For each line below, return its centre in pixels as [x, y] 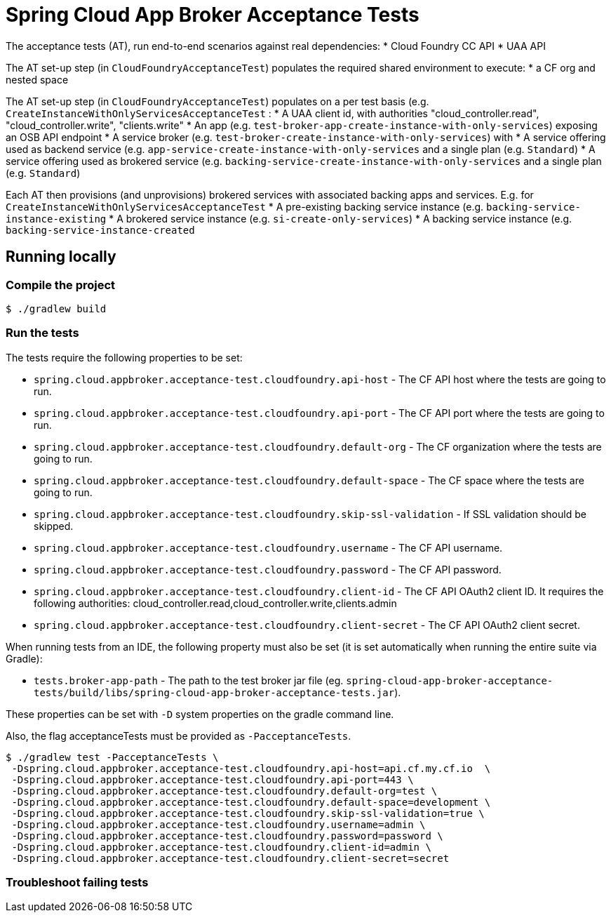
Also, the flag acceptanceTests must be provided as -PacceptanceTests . [179, 736]
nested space [37, 79]
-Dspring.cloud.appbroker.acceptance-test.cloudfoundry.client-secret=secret [230, 858]
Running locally [61, 257]
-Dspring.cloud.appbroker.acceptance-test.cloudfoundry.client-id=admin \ [221, 847]
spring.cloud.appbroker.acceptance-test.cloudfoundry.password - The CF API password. [268, 569]
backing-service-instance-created [100, 230]
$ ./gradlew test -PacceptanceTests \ [112, 757]
